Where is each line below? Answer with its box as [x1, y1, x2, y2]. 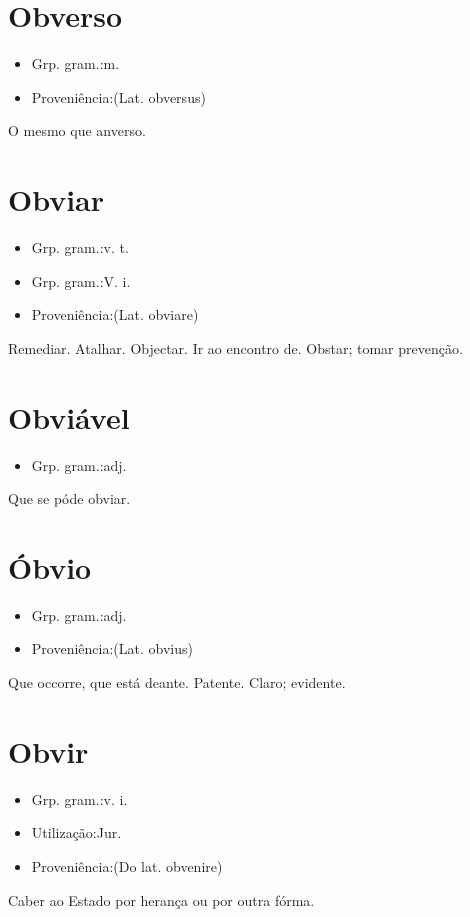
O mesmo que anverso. [8, 120, 146, 141]
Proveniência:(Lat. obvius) [31, 638, 193, 659]
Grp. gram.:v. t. [31, 237, 129, 258]
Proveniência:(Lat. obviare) [31, 304, 199, 325]
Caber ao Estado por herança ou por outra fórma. [8, 889, 315, 910]
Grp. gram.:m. [31, 53, 120, 74]
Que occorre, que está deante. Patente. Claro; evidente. [8, 672, 346, 693]
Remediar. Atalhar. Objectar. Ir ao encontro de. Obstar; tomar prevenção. [8, 337, 463, 358]
